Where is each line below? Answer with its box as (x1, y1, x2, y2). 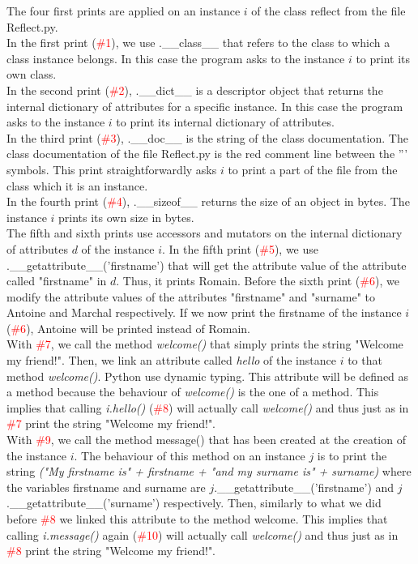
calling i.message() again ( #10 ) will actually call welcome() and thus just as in (6, 526, 399, 543)
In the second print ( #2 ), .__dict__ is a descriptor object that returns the (6, 81, 383, 98)
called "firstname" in (6, 272, 107, 289)
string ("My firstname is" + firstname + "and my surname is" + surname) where (6, 463, 412, 480)
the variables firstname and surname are (6, 478, 206, 495)
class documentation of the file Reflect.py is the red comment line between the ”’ (6, 145, 408, 162)
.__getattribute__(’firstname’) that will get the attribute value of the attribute (6, 256, 407, 273)
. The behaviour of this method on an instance (74, 446, 305, 464)
